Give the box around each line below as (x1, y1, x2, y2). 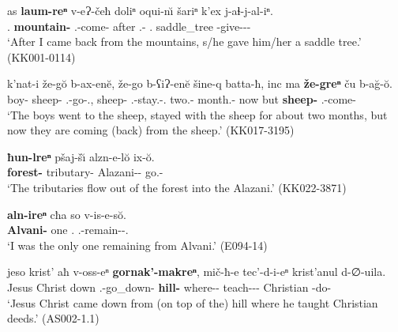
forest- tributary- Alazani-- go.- (7, 164, 163, 180)
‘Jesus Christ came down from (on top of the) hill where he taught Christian (7, 294, 378, 311)
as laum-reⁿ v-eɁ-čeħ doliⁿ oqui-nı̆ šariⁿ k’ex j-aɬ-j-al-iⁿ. (7, 2, 273, 18)
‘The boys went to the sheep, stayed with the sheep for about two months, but (7, 106, 388, 123)
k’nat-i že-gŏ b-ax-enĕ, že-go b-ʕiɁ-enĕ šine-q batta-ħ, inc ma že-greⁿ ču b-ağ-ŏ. (7, 75, 392, 92)
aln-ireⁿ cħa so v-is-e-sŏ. (7, 206, 126, 222)
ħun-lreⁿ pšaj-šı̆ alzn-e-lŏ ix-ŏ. (7, 148, 155, 164)
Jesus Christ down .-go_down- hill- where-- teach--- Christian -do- (7, 278, 332, 295)
